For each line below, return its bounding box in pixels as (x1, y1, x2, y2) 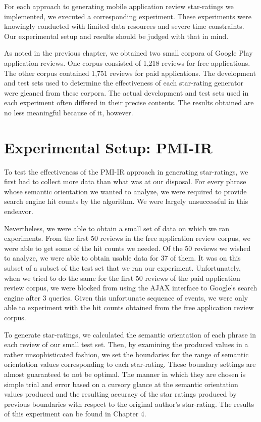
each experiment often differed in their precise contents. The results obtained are (4, 97, 254, 108)
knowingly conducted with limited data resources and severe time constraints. (4, 21, 244, 31)
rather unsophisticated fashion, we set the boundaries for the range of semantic (4, 349, 249, 359)
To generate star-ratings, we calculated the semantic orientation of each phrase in (4, 329, 256, 340)
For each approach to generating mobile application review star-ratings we (4, 1, 234, 11)
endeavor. (4, 206, 33, 217)
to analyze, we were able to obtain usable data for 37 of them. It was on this (4, 252, 241, 263)
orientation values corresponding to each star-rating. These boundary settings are (4, 359, 256, 369)
